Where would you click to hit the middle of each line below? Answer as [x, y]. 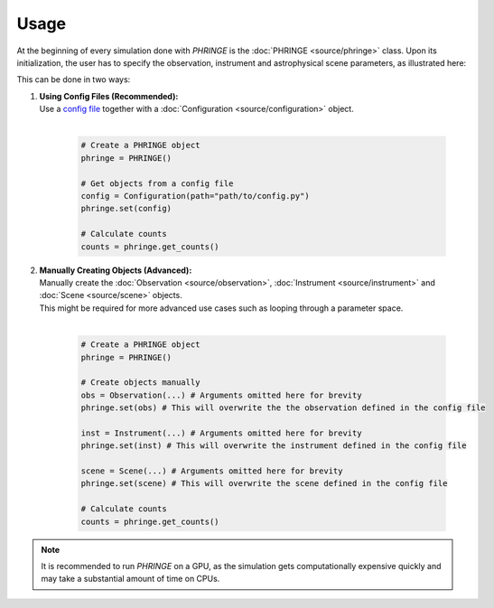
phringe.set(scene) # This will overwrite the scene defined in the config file [264, 484]
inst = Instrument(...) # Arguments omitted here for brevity [221, 433]
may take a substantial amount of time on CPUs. [130, 579]
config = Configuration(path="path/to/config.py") [196, 196]
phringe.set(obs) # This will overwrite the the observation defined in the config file [284, 408]
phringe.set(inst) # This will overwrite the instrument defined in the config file [274, 446]
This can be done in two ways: [74, 80]
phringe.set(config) [126, 209]
